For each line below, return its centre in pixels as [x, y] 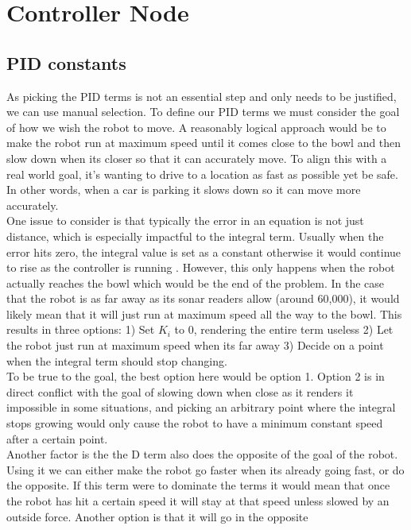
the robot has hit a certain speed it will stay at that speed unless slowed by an [198, 501]
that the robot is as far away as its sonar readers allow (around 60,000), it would [203, 298]
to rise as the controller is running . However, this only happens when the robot [201, 267]
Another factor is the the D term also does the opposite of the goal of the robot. [202, 454]
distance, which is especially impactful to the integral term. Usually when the [195, 236]
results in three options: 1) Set [81, 329]
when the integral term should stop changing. [117, 360]
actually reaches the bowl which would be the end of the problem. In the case [196, 282]
